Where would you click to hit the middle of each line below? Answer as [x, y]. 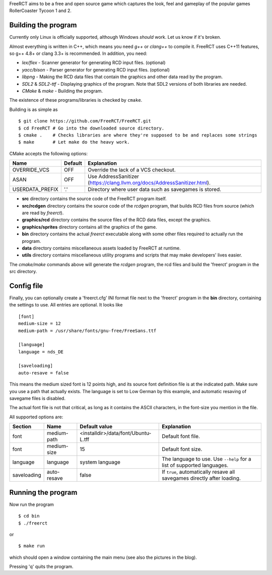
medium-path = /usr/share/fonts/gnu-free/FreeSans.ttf [87, 331]
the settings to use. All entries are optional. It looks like [66, 305]
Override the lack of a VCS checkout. [131, 170]
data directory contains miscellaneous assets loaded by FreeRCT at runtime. [101, 248]
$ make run [32, 546]
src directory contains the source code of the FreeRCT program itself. [94, 199]
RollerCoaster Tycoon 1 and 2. [40, 11]
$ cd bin [29, 516]
